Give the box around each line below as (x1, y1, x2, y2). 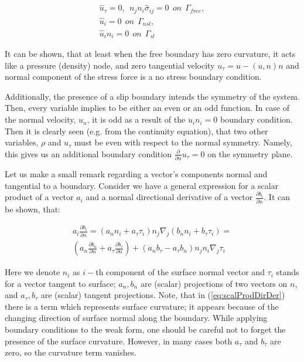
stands (276, 266, 299, 278)
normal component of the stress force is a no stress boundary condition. (5, 70, 262, 83)
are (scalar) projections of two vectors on (140, 277, 288, 289)
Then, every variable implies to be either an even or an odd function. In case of (5, 102, 290, 114)
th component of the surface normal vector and (95, 266, 265, 278)
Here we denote (5, 266, 60, 278)
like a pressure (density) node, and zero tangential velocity (5, 59, 215, 71)
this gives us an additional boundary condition (5, 147, 172, 160)
